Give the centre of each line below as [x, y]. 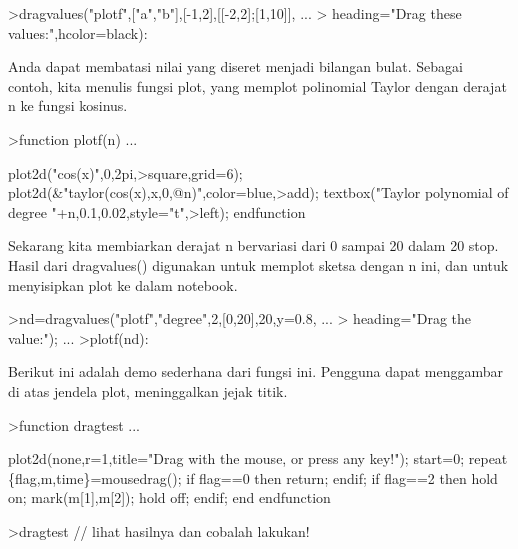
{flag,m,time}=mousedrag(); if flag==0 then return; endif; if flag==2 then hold [253, 477]
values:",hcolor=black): [78, 32]
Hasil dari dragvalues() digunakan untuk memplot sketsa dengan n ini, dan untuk [258, 264]
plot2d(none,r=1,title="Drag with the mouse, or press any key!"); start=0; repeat [258, 458]
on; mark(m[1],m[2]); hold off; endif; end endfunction [169, 497]
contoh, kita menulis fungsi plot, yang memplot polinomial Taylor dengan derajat [257, 85]
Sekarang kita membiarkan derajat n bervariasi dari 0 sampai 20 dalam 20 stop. [253, 245]
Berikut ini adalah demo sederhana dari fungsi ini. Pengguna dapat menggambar [256, 371]
